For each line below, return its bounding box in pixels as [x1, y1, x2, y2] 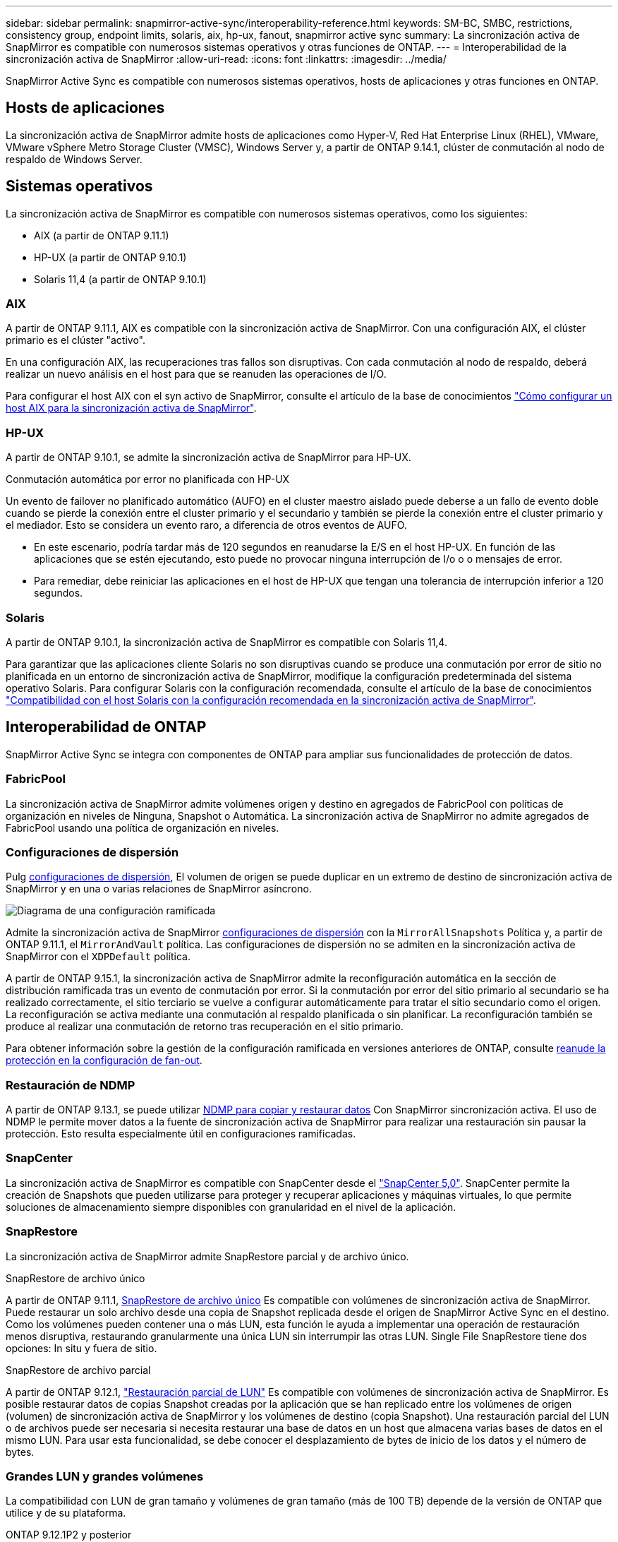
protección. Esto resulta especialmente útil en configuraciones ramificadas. [6, 1128, 356, 1140]
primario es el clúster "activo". [6, 334, 146, 347]
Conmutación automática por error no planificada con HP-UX [6, 473, 290, 486]
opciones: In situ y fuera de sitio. [6, 1341, 157, 1354]
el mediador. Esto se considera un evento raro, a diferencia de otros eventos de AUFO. [6, 519, 407, 532]
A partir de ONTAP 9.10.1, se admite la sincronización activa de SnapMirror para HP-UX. [6, 451, 411, 464]
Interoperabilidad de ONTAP [6, 718, 207, 736]
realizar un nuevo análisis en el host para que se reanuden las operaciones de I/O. [6, 368, 387, 381]
